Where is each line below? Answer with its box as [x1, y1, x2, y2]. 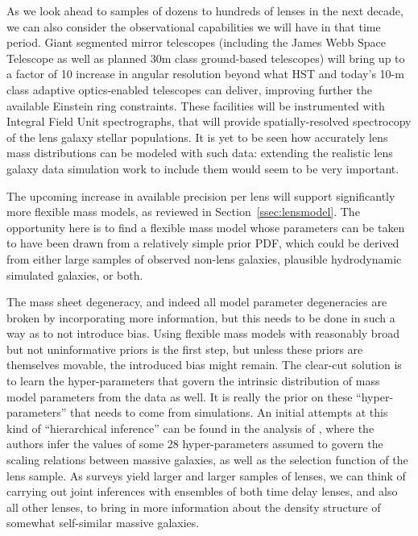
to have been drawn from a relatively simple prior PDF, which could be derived [6, 235, 399, 251]
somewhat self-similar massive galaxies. [6, 514, 200, 531]
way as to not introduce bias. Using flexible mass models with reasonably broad [6, 325, 399, 342]
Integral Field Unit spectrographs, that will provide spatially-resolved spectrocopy [6, 113, 412, 130]
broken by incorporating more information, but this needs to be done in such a [6, 309, 395, 326]
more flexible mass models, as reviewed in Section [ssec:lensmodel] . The [6, 203, 360, 220]
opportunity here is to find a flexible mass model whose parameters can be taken [6, 218, 405, 235]
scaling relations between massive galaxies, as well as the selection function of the [6, 451, 408, 468]
